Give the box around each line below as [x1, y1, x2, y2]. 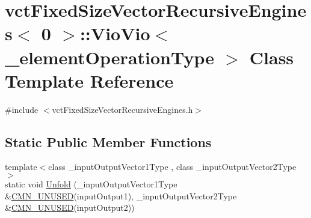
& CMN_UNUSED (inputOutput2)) [5, 201, 135, 214]
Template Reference [5, 68, 174, 92]
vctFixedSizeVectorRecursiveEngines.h [52, 103, 193, 115]
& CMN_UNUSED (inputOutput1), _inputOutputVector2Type [5, 189, 237, 202]
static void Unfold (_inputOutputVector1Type [5, 178, 177, 190]
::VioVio [79, 21, 150, 46]
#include [5, 103, 38, 115]
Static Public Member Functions [5, 132, 212, 151]
